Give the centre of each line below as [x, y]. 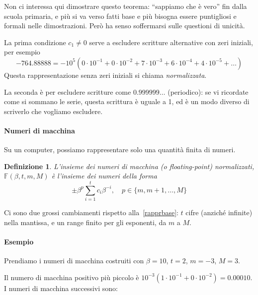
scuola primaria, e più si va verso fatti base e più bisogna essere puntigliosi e [120, 16]
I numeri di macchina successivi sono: [61, 288]
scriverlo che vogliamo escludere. [53, 111]
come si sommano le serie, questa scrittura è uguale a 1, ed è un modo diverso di [127, 101]
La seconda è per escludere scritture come [68, 91]
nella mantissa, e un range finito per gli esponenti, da [85, 222]
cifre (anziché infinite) [219, 212]
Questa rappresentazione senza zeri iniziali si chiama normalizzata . [105, 75]
